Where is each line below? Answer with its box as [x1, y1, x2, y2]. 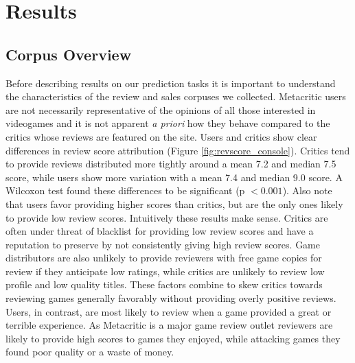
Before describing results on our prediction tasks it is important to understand [5, 75, 336, 90]
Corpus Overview [5, 43, 132, 65]
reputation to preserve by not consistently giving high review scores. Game [5, 237, 320, 251]
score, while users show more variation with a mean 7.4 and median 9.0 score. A [5, 169, 343, 184]
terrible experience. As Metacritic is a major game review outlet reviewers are [5, 318, 333, 332]
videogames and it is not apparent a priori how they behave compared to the [5, 116, 330, 130]
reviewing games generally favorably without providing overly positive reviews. [5, 291, 336, 305]
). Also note [282, 183, 332, 198]
